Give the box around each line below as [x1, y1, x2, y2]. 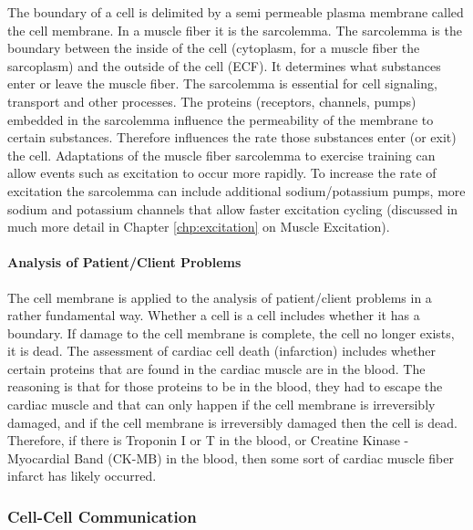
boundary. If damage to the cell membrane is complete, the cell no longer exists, [7, 323, 455, 342]
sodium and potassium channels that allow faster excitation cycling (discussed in [7, 199, 458, 218]
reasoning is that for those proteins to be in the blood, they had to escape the [7, 377, 443, 396]
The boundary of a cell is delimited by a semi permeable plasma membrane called [7, 3, 464, 21]
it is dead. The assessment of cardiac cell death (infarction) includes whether [7, 341, 436, 360]
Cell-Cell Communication [7, 504, 197, 527]
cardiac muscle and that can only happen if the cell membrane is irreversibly [7, 395, 436, 414]
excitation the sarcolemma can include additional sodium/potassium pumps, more [7, 181, 466, 200]
